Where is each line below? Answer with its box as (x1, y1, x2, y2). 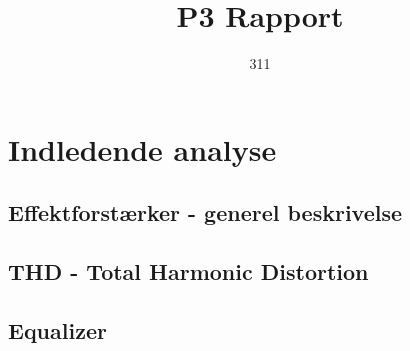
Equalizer (8, 314, 107, 345)
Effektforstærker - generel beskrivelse (8, 197, 403, 228)
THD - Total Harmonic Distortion (8, 256, 369, 287)
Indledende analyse (8, 128, 277, 169)
